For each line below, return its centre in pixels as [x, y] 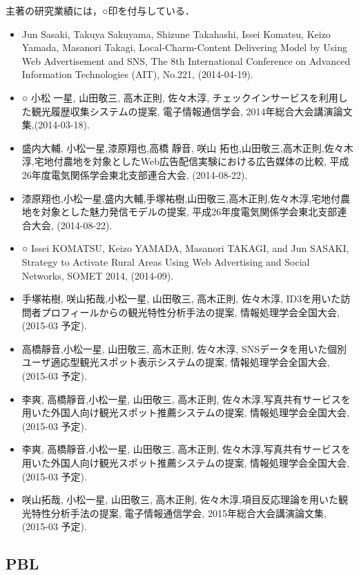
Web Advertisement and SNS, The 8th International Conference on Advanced [186, 60]
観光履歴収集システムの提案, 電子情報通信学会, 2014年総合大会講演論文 [192, 111]
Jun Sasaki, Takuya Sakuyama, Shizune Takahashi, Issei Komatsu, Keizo [176, 33]
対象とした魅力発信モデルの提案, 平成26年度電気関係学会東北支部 [189, 212]
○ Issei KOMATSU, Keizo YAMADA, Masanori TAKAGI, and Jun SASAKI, [185, 248]
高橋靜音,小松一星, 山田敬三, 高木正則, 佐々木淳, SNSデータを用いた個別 [184, 348]
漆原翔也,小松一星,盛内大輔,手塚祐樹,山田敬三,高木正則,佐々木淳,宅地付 [181, 198]
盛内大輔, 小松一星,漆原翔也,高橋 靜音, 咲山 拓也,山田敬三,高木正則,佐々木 [187, 147]
